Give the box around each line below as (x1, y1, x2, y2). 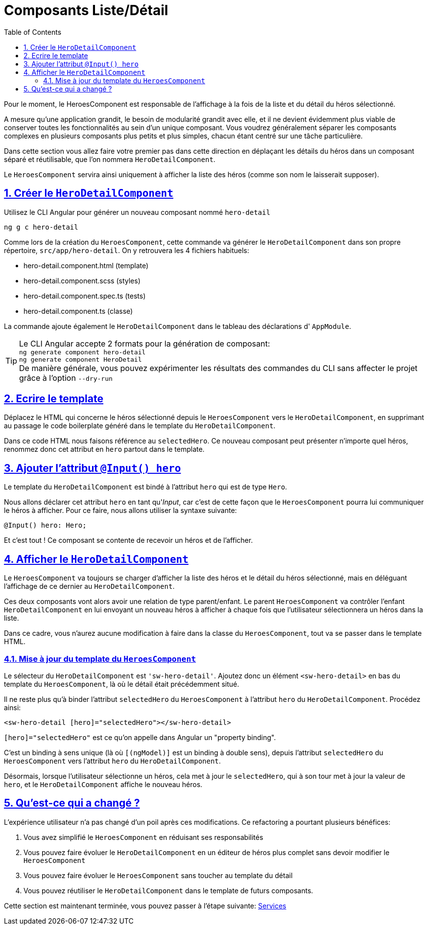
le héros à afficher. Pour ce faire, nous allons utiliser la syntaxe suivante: (4, 506, 237, 515)
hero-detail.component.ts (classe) (24, 306, 133, 315)
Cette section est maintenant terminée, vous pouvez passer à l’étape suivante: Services (4, 901, 286, 910)
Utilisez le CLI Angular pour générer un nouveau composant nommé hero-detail (4, 208, 270, 216)
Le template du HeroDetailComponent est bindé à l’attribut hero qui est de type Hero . (4, 483, 287, 491)
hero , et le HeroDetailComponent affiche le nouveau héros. (4, 780, 203, 789)
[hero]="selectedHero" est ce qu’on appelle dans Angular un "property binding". (4, 733, 276, 742)
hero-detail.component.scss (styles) (24, 276, 141, 285)
